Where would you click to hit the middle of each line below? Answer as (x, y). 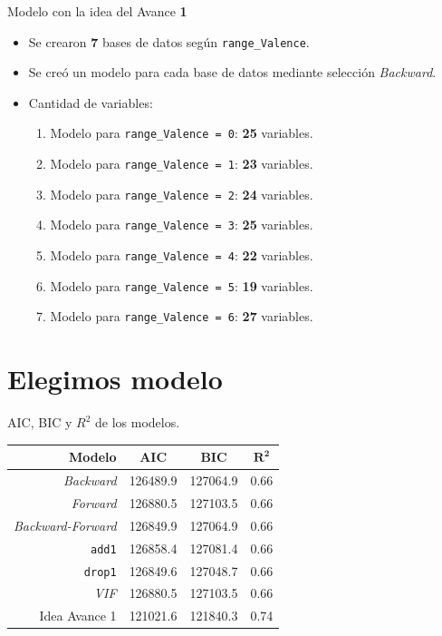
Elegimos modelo (115, 379)
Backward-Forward (65, 525)
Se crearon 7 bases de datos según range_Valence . (169, 41)
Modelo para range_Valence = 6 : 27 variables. (182, 316)
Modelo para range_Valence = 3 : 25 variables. (182, 225)
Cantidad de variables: (91, 102)
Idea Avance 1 (78, 616)
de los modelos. (138, 422)
